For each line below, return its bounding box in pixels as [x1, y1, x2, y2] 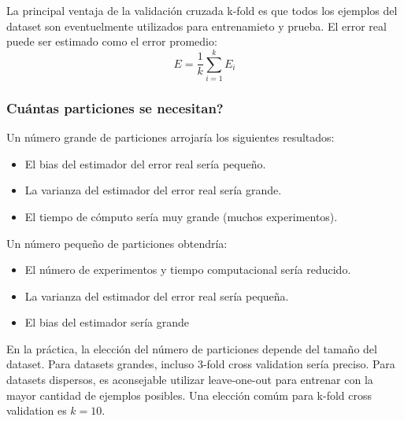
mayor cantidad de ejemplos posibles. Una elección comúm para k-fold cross [6, 386, 372, 403]
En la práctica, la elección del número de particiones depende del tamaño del [6, 340, 377, 356]
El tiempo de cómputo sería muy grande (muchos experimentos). [24, 208, 338, 224]
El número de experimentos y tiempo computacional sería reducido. [24, 261, 351, 278]
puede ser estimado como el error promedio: [6, 33, 217, 50]
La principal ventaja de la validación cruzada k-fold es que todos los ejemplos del [6, 2, 398, 18]
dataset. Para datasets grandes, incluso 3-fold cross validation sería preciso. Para [6, 356, 395, 372]
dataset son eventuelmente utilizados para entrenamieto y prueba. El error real [6, 17, 387, 34]
